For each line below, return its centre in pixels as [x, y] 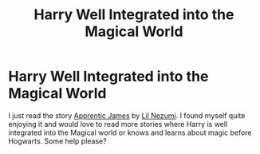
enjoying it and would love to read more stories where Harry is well [118, 124]
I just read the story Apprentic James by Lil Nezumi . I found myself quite [127, 115]
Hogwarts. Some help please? [57, 140]
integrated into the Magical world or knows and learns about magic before [130, 132]
